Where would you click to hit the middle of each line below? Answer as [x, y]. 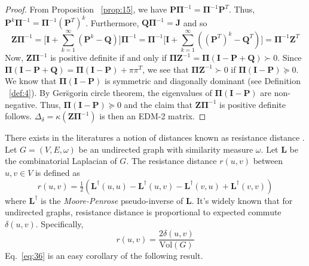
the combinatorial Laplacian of [61, 161]
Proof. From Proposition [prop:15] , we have [86, 9]
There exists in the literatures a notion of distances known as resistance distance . [155, 137]
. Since [290, 58]
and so [195, 22]
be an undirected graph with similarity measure [166, 149]
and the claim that [158, 104]
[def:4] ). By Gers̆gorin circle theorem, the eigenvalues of [111, 92]
